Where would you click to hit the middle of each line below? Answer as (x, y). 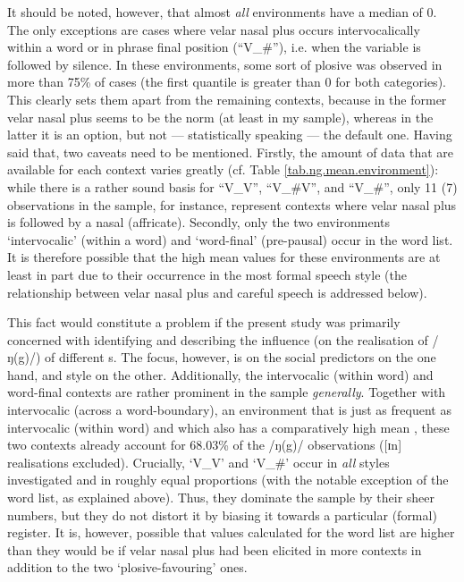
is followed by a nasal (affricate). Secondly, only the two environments (199, 222)
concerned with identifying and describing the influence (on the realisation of (218, 339)
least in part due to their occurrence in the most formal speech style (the (207, 274)
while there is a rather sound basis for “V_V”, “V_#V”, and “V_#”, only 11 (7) (232, 186)
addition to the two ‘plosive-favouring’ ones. (127, 567)
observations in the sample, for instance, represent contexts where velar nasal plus (232, 204)
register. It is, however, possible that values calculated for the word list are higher (231, 532)
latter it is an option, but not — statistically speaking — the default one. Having (230, 135)
